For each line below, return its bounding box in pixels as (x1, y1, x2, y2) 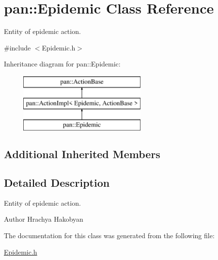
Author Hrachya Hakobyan (4, 214, 83, 224)
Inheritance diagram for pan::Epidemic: (4, 59, 121, 69)
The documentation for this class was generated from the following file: (4, 230, 215, 241)
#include (4, 42, 31, 52)
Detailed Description (4, 175, 110, 190)
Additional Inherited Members (4, 146, 160, 162)
